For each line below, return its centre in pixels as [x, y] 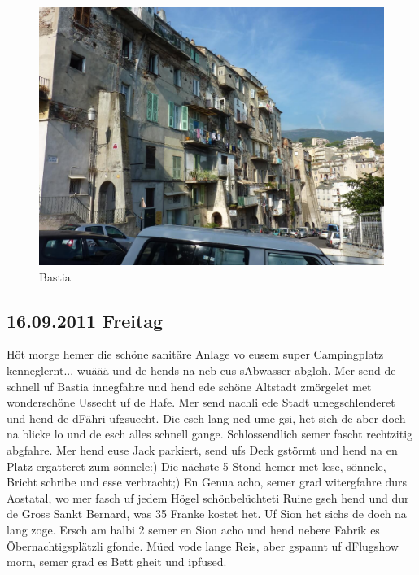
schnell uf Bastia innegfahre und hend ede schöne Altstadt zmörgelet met [189, 386]
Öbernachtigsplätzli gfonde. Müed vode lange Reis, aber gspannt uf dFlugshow [203, 545]
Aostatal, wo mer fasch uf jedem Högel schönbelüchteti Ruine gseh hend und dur [208, 497]
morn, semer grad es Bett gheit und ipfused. [117, 562]
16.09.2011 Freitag [85, 320]
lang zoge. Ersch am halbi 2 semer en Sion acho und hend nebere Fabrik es [193, 529]
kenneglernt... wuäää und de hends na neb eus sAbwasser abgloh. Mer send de [201, 370]
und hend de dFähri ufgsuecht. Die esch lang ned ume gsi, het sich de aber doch [206, 418]
